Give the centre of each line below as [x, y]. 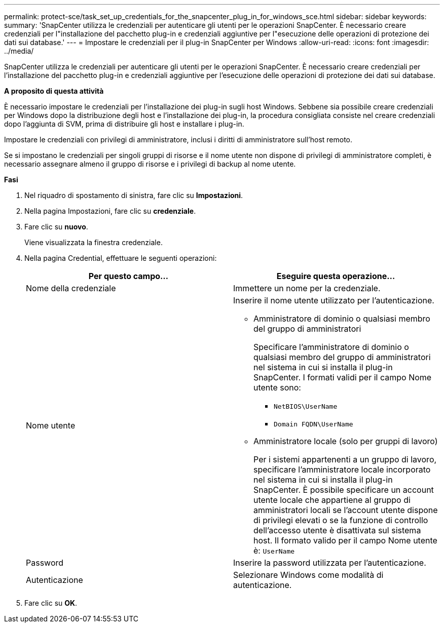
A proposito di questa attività [54, 91]
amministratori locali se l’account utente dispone [346, 510]
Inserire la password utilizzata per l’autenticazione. [330, 563]
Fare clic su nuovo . [56, 227]
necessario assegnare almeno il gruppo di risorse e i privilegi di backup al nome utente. [150, 164]
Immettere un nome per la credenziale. [307, 288]
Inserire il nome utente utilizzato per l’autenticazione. [334, 300]
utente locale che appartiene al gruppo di [332, 500]
